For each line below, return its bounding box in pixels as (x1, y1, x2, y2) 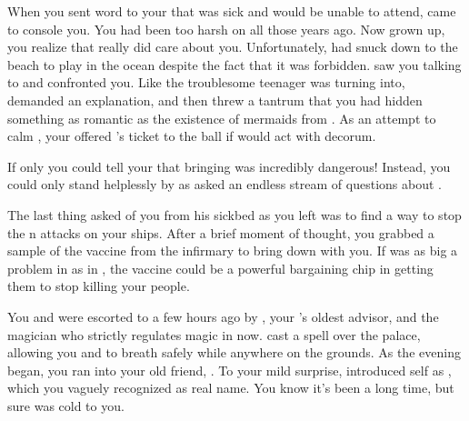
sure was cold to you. (7, 396, 125, 415)
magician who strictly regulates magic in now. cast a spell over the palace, (7, 325, 421, 344)
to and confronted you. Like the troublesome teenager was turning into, (7, 73, 405, 92)
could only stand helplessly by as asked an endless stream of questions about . (7, 175, 442, 194)
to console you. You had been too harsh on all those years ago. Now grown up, (7, 19, 445, 38)
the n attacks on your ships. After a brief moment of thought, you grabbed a (7, 223, 434, 242)
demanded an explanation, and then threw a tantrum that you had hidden (7, 90, 423, 109)
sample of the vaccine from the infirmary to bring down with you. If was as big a (7, 241, 458, 260)
